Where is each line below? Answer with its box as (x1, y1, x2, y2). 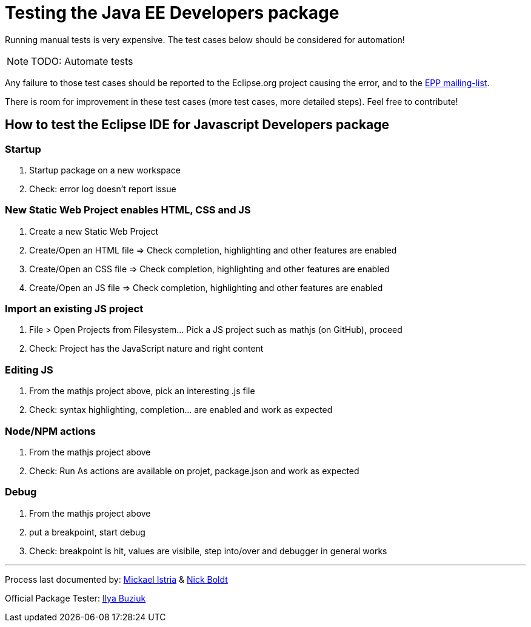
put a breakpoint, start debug (29, 526, 145, 537)
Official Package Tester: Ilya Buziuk (5, 592, 146, 603)
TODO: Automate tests (31, 55, 133, 67)
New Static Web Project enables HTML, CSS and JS (5, 204, 251, 216)
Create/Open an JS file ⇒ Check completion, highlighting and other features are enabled (29, 282, 383, 293)
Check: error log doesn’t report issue (29, 183, 176, 194)
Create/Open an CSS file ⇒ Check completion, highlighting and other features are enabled (29, 263, 390, 274)
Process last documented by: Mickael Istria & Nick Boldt (5, 574, 228, 585)
